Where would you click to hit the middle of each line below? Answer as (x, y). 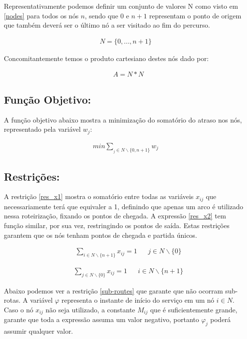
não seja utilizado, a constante (90, 310)
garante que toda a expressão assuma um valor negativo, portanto (102, 319)
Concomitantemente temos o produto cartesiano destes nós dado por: (106, 58)
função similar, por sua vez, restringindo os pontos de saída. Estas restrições (117, 225)
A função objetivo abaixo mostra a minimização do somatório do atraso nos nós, (123, 119)
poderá (221, 319)
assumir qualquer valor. (39, 331)
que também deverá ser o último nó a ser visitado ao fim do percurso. (107, 25)
